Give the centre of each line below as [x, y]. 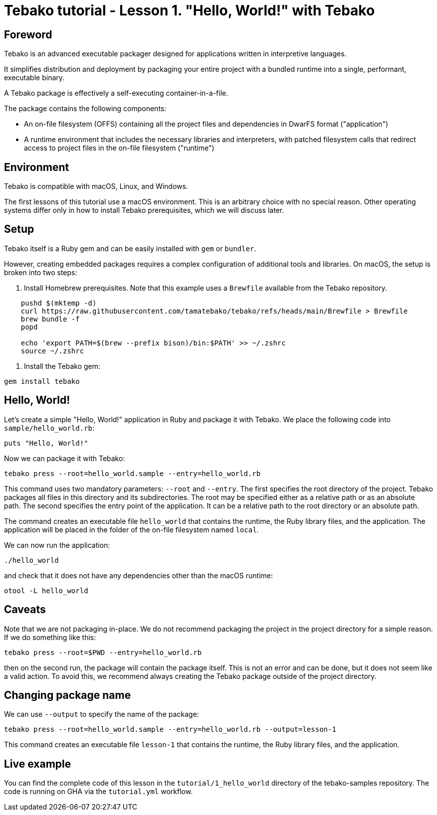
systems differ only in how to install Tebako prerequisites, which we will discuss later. [144, 210]
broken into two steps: [41, 272]
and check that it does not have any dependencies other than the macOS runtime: [138, 575]
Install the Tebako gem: [62, 366]
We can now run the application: [57, 545]
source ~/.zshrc [52, 351]
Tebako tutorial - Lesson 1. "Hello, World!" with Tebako [190, 10]
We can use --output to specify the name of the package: [102, 714]
